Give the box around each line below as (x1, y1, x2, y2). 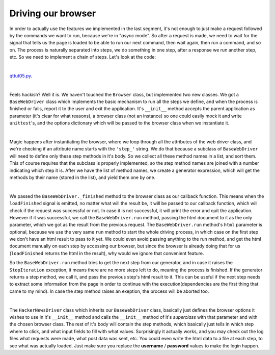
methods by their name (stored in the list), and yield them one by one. (9, 174, 156, 181)
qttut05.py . (9, 72, 33, 79)
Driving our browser (9, 8, 96, 19)
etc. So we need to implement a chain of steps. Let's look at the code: (9, 54, 156, 60)
